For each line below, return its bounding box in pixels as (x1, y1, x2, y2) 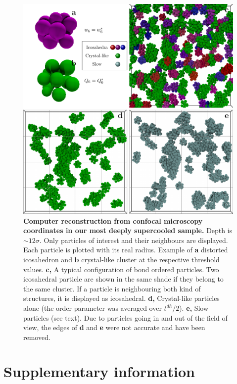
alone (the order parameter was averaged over (23, 302, 162, 313)
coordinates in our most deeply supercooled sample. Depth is (23, 225, 233, 236)
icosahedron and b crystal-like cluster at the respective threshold (23, 254, 220, 264)
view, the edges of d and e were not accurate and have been (23, 322, 205, 333)
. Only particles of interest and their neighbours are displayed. (39, 235, 228, 245)
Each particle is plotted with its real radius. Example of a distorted (23, 244, 228, 255)
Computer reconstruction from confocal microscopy (23, 215, 203, 226)
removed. (23, 332, 50, 342)
